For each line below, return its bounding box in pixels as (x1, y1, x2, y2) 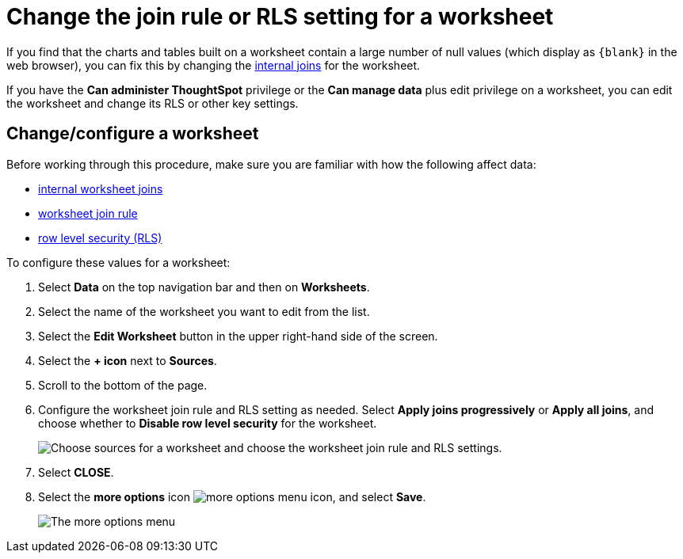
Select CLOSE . (38, 465, 114, 479)
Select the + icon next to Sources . (38, 353, 217, 367)
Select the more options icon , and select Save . (38, 489, 426, 504)
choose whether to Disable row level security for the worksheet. (38, 416, 377, 430)
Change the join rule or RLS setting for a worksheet (6, 3, 554, 30)
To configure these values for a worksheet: (6, 255, 231, 269)
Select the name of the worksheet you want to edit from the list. (38, 304, 370, 318)
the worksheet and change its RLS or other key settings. (6, 96, 299, 110)
